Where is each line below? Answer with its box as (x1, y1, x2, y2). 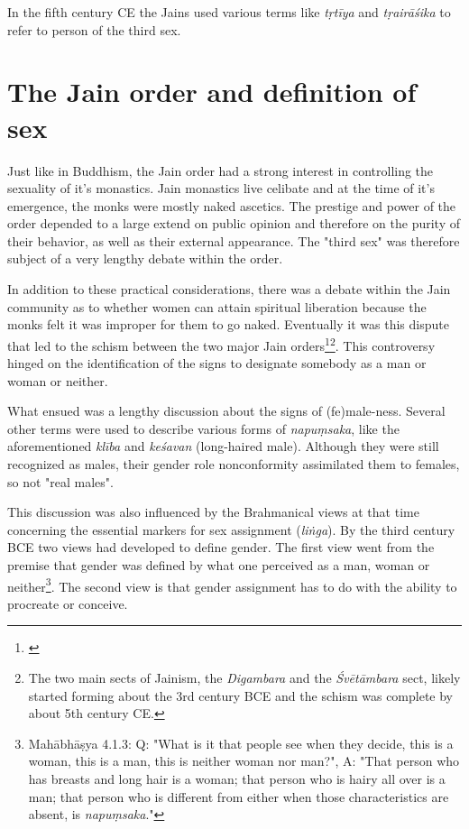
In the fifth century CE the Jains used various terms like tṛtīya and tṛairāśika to (7, 3, 451, 21)
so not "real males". (7, 472, 114, 491)
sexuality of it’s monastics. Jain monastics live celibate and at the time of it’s (7, 179, 435, 198)
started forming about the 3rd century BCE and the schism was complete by (28, 686, 454, 705)
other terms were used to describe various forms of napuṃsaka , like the (7, 419, 400, 438)
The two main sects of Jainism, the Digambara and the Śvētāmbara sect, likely (28, 668, 461, 687)
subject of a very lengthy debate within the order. (7, 249, 283, 268)
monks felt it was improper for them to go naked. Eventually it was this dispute (7, 315, 449, 334)
